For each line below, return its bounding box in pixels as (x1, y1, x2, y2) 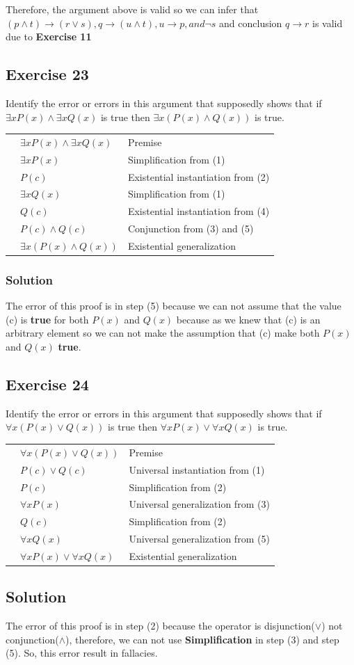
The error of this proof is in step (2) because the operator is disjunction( (6, 618, 315, 633)
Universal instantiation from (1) (129, 462, 265, 476)
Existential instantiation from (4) (127, 204, 270, 218)
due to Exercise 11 (6, 29, 92, 44)
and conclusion (219, 15, 282, 30)
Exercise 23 (6, 63, 89, 85)
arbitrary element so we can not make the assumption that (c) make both (6, 326, 320, 340)
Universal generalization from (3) (129, 497, 270, 511)
